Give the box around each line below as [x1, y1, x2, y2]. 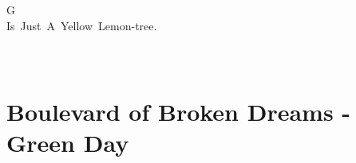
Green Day [6, 126, 129, 158]
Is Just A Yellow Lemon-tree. [6, 17, 157, 33]
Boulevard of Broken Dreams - [6, 95, 351, 127]
